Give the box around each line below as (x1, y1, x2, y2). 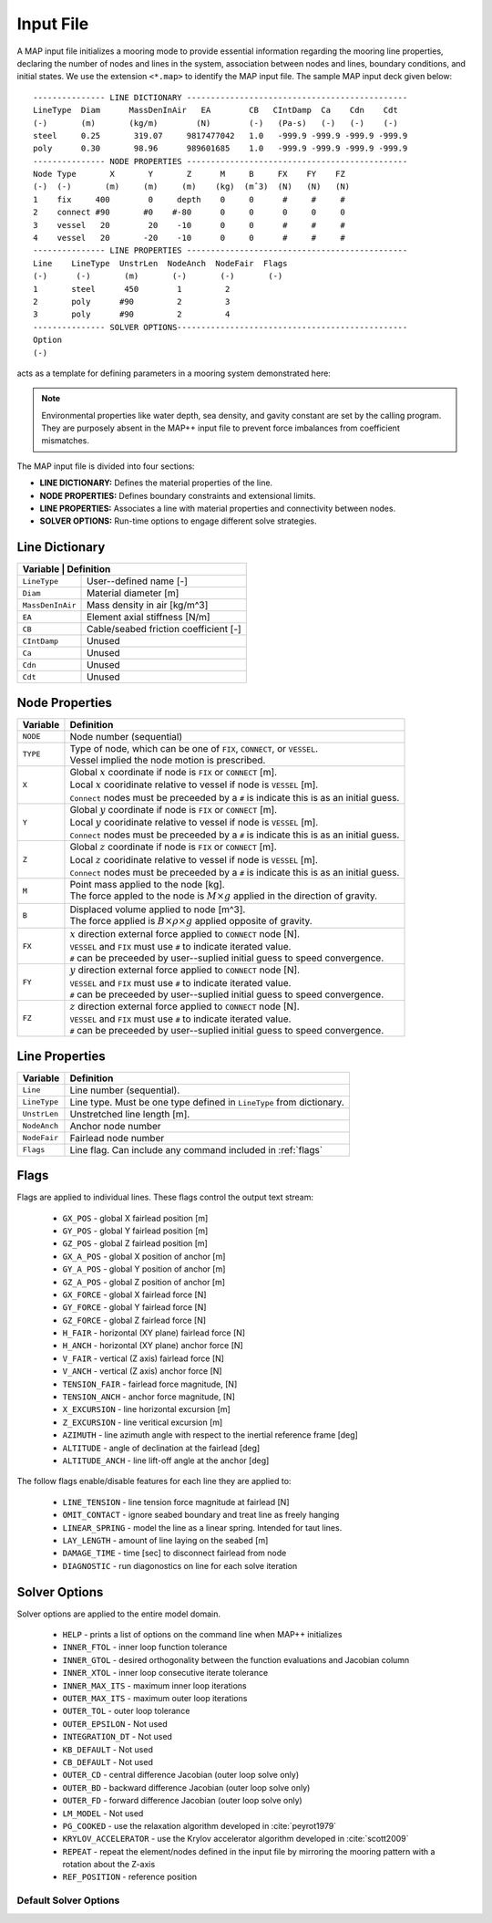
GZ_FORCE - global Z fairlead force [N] (62, 1315, 207, 1325)
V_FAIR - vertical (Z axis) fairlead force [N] (62, 1353, 225, 1364)
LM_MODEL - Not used (62, 1807, 144, 1819)
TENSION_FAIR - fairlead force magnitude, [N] (62, 1378, 238, 1389)
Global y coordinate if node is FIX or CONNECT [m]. (69, 803, 278, 816)
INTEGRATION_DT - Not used (62, 1731, 173, 1742)
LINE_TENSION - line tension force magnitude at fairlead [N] (62, 1496, 290, 1507)
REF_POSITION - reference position (62, 1871, 198, 1883)
